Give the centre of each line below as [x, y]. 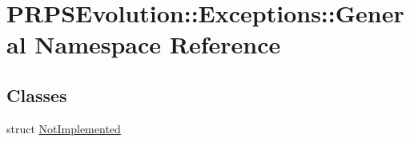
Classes [37, 95]
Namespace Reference [158, 44]
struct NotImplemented [64, 128]
